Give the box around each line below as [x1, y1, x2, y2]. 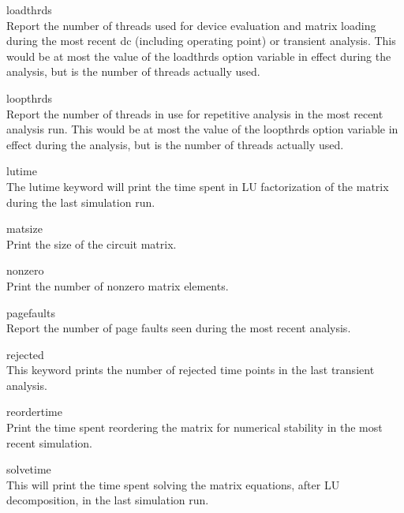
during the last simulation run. [6, 193, 155, 210]
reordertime [6, 403, 62, 420]
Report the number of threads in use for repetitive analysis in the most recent [6, 105, 383, 122]
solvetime [6, 461, 51, 477]
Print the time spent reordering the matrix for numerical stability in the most [6, 419, 383, 436]
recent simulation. [6, 434, 93, 451]
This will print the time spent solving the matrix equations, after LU [6, 476, 340, 492]
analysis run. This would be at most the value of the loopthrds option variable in [6, 121, 398, 137]
